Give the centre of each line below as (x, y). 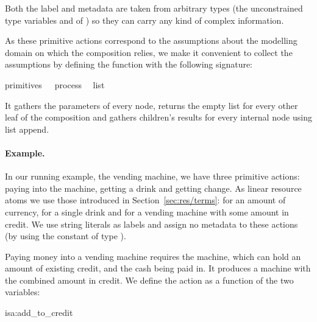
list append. (27, 129)
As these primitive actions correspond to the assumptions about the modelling (151, 40)
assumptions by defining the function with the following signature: (129, 64)
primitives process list (55, 84)
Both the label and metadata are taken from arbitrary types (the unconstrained (154, 8)
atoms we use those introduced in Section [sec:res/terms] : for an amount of (145, 200)
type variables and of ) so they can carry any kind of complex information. (144, 20)
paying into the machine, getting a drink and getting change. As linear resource (153, 188)
